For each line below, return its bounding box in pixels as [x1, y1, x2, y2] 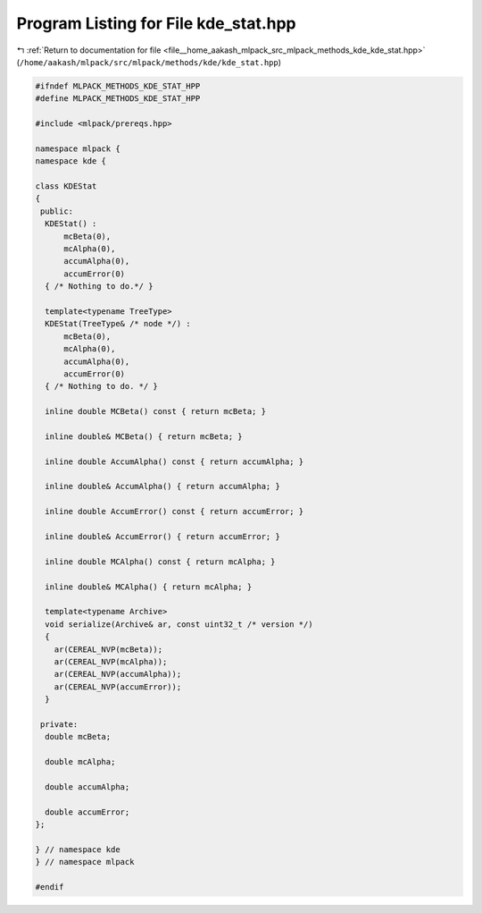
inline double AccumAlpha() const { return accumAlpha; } [45, 456, 304, 467]
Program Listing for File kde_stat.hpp [16, 13, 296, 33]
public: [40, 206, 74, 216]
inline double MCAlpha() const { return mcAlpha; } [45, 556, 276, 567]
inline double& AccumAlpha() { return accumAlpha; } [45, 481, 280, 492]
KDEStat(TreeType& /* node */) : [45, 318, 191, 329]
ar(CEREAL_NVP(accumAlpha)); [54, 669, 182, 680]
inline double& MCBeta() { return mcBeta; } [45, 431, 243, 442]
